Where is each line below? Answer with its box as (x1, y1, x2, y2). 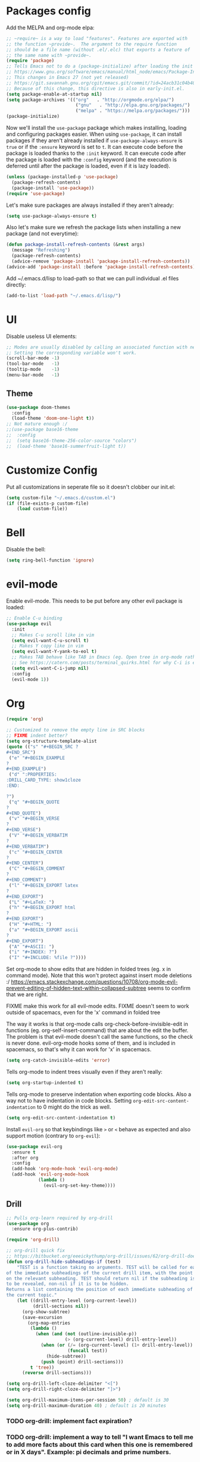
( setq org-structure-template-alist (6, 738, 97, 744)
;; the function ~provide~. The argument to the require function (6, 41, 177, 47)
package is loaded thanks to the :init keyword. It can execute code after (6, 149, 186, 157)
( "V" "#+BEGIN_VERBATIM (8, 832, 68, 838)
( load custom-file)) (17, 506, 68, 512)
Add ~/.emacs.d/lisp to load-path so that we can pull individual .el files (6, 274, 179, 282)
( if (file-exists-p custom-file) (6, 500, 89, 506)
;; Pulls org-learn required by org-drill (6, 1215, 113, 1221)
